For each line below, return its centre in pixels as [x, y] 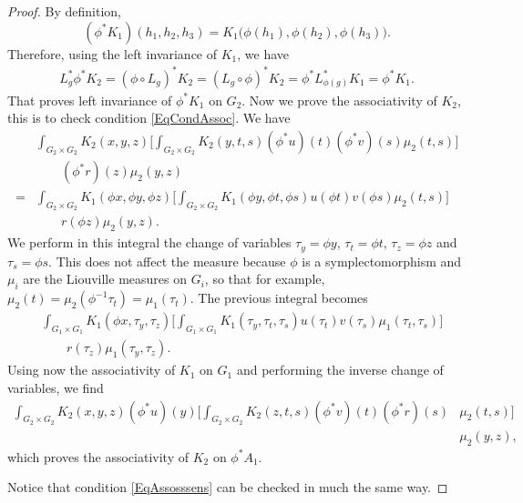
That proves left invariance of [90, 100]
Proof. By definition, [64, 11]
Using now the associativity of [92, 370]
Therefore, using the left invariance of [113, 53]
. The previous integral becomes [279, 298]
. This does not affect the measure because [167, 261]
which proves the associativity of [98, 456]
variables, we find [56, 387]
